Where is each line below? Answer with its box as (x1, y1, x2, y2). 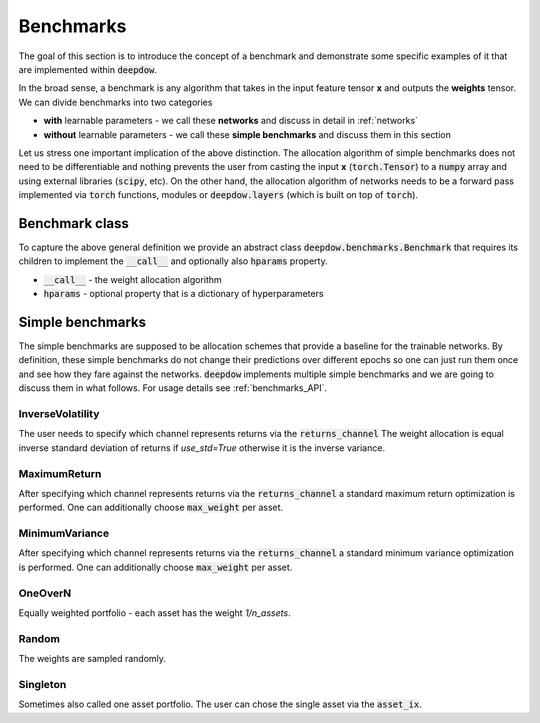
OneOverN (18, 586, 72, 600)
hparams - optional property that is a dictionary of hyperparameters (43, 288, 324, 300)
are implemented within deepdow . (18, 63, 157, 75)
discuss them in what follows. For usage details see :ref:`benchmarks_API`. (18, 382, 327, 394)
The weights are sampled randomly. (18, 653, 167, 665)
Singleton (18, 677, 67, 691)
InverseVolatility (18, 406, 100, 420)
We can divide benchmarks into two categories (18, 96, 213, 108)
